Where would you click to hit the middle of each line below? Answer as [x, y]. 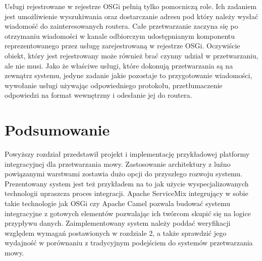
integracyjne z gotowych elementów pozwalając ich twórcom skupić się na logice [128, 213]
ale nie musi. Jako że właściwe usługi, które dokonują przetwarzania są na [119, 65]
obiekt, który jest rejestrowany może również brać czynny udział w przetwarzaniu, [132, 55]
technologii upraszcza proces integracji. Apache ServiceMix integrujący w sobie [126, 193]
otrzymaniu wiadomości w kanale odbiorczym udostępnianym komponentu [120, 36]
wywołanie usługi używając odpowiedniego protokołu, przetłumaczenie [114, 85]
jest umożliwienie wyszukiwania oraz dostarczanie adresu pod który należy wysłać [132, 16]
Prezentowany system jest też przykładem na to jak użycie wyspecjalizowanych [127, 183]
